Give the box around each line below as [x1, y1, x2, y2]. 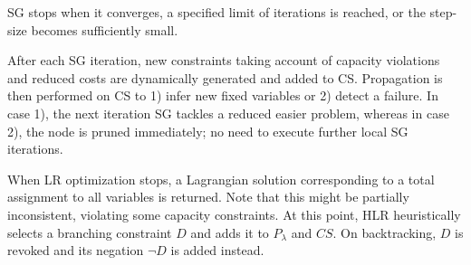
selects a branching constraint [7, 222, 172, 241]
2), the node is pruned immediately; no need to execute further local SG [7, 121, 409, 140]
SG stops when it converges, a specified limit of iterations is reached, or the [7, 3, 426, 21]
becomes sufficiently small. [31, 20, 178, 39]
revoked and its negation [7, 241, 144, 260]
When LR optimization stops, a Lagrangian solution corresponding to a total [7, 169, 435, 188]
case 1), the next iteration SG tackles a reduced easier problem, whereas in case [7, 103, 449, 122]
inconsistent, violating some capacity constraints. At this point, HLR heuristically [7, 204, 461, 223]
